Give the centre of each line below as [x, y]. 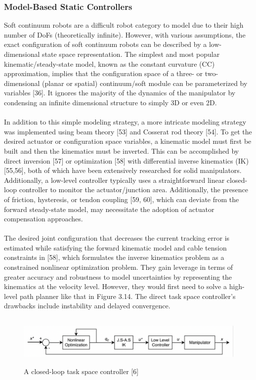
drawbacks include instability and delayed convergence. [87, 306]
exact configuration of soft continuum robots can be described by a [106, 44]
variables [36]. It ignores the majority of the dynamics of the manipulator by [120, 93]
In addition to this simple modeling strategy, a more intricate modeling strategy [125, 122]
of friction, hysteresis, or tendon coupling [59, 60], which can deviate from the [122, 199]
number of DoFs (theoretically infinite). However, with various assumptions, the [125, 34]
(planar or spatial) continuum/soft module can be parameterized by [145, 83]
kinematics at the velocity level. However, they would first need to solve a [115, 286]
